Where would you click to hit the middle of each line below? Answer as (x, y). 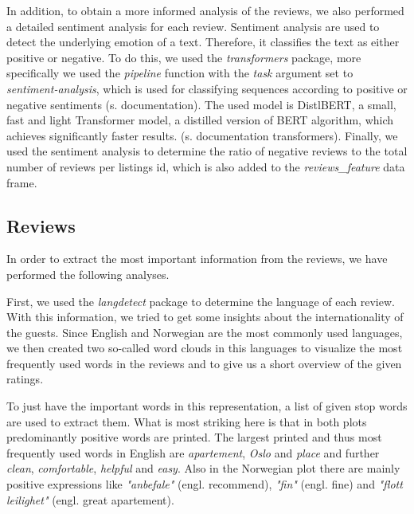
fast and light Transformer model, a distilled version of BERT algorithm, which (200, 120)
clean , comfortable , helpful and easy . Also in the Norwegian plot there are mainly (203, 468)
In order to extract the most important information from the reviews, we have (197, 259)
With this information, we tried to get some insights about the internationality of (205, 317)
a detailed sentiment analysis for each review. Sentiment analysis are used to (193, 26)
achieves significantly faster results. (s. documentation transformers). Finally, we (202, 135)
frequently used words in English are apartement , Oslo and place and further (193, 452)
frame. (22, 182)
